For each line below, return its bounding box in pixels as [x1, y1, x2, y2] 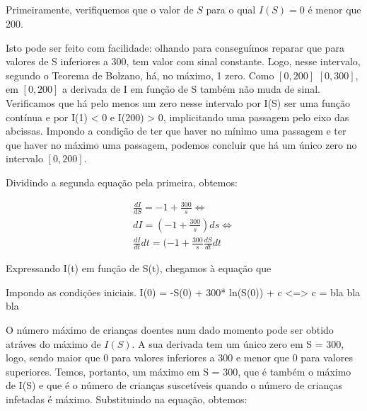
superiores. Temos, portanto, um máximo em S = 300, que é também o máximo [6, 364, 351, 378]
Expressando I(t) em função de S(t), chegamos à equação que [6, 261, 272, 276]
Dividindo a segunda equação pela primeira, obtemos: [6, 174, 238, 189]
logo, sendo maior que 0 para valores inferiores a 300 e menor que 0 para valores [6, 350, 353, 365]
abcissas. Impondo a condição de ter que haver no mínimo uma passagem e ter [6, 123, 346, 138]
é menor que [308, 2, 361, 17]
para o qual [206, 2, 256, 17]
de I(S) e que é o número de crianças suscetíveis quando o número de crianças [6, 378, 343, 393]
